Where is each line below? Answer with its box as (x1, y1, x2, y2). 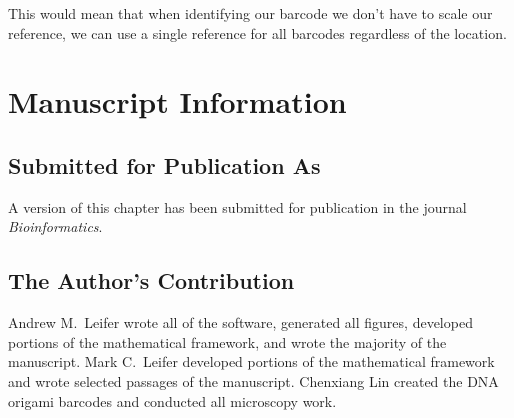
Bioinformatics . (8, 216, 103, 237)
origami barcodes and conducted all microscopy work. (8, 390, 337, 411)
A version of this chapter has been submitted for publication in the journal (8, 196, 467, 217)
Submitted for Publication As (8, 149, 321, 180)
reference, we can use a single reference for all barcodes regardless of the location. (8, 22, 507, 43)
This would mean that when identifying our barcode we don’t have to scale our (8, 3, 493, 23)
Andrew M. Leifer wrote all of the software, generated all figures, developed (8, 312, 473, 333)
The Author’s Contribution (8, 265, 295, 296)
